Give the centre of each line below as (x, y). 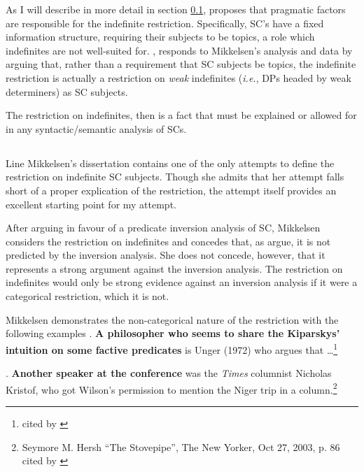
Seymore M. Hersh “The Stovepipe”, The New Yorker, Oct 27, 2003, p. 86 (181, 446)
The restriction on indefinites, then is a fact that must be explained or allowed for (181, 115)
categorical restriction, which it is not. (87, 296)
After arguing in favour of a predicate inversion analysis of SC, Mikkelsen (163, 228)
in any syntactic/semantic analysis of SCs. (96, 128)
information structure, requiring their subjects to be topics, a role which (160, 37)
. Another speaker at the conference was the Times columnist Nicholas (169, 373)
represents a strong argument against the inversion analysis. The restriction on (174, 268)
